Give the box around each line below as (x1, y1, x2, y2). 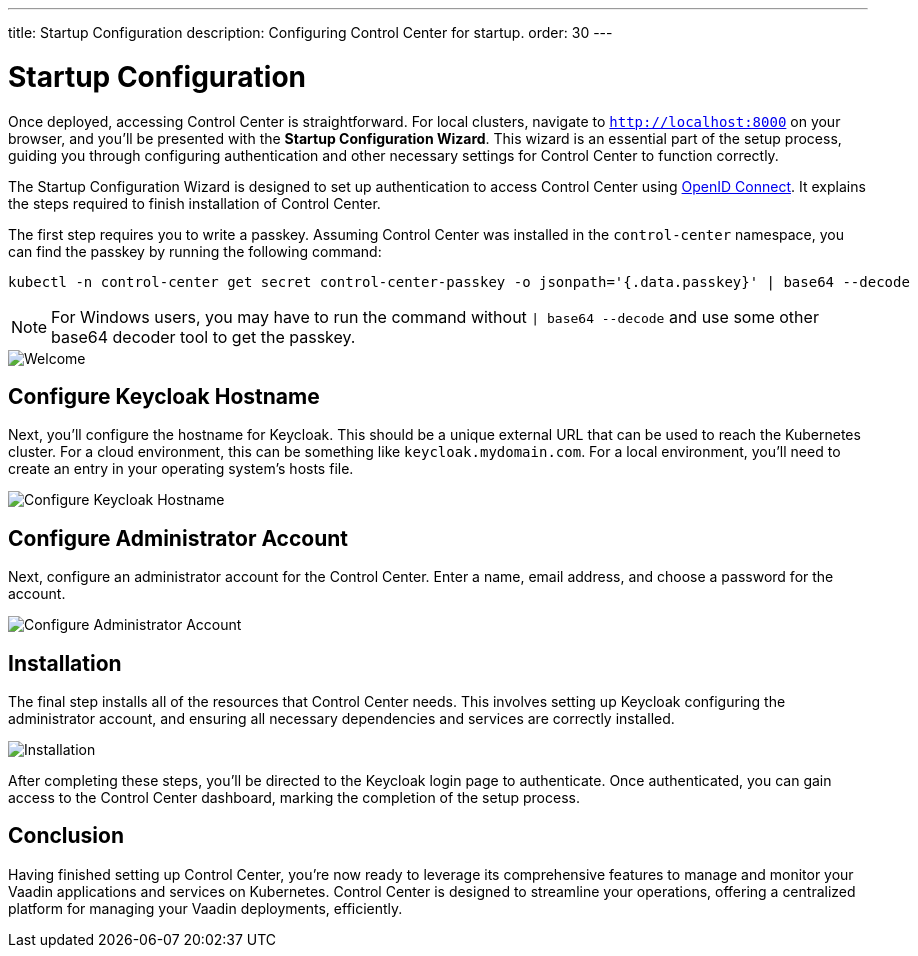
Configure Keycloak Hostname (8, 383, 320, 409)
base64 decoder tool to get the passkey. (51, 326, 356, 347)
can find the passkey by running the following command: (8, 242, 382, 260)
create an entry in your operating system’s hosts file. (8, 460, 354, 478)
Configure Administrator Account (8, 525, 349, 551)
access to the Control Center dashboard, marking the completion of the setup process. (8, 789, 580, 807)
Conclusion (8, 823, 125, 849)
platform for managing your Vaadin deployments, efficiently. (8, 899, 403, 917)
